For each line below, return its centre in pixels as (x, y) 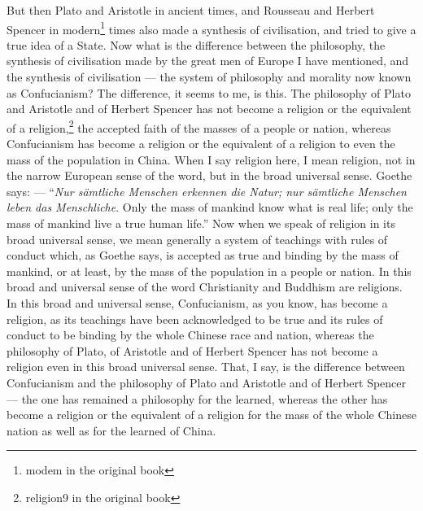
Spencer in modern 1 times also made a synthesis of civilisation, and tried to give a (211, 28)
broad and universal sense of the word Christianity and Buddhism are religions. (205, 287)
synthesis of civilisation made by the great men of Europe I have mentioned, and (208, 61)
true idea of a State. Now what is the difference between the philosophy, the (196, 44)
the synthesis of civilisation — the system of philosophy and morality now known (209, 77)
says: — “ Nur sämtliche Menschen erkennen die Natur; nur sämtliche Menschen (207, 191)
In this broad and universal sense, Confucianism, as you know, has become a (197, 303)
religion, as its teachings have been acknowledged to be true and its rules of (195, 319)
